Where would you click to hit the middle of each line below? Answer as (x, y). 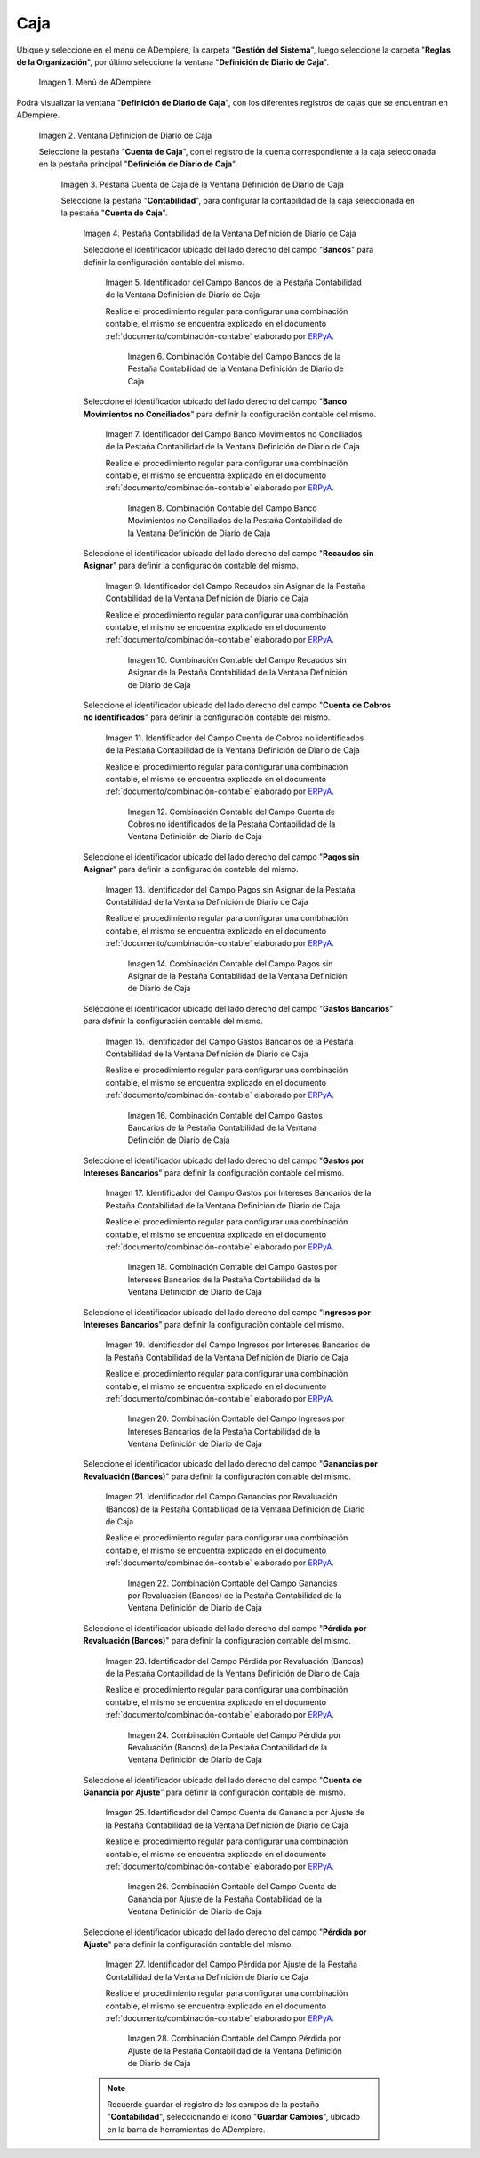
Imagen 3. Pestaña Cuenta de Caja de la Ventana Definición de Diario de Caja (202, 184)
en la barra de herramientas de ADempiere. (186, 2129)
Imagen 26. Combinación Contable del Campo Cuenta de (232, 1887)
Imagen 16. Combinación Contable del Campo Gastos (225, 1115)
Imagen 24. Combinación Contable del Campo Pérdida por (235, 1734)
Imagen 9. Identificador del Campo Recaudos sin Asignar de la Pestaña (236, 586)
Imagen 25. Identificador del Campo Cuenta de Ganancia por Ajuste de (235, 1813)
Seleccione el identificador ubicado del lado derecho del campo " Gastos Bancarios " (238, 1008)
